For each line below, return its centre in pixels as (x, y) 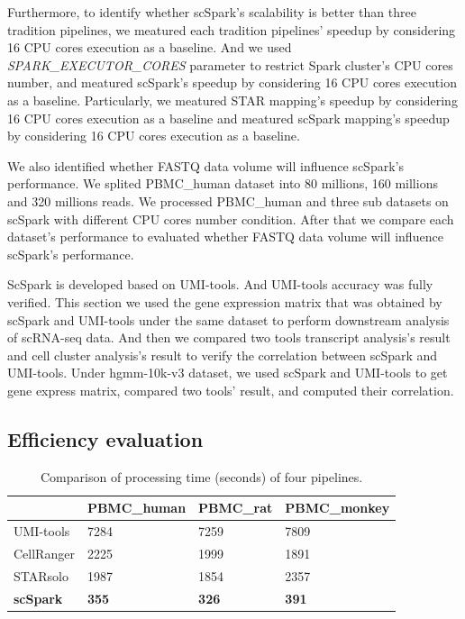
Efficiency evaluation (105, 438)
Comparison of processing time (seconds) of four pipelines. (202, 476)
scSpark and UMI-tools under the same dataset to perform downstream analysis (228, 319)
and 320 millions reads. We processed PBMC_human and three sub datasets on (228, 200)
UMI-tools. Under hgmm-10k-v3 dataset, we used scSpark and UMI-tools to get (228, 373)
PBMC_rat (236, 508)
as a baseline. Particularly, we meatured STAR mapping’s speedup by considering (232, 100)
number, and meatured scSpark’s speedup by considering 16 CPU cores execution (232, 82)
